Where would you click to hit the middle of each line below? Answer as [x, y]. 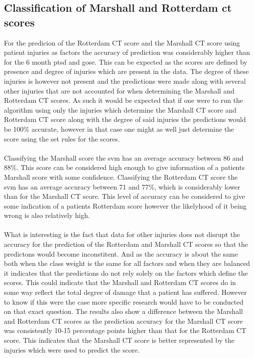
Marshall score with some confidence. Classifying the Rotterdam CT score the [121, 177]
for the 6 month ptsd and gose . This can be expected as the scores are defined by [126, 61]
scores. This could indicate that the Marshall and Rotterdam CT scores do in [120, 282]
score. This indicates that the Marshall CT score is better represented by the [119, 340]
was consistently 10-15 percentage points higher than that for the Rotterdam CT [125, 330]
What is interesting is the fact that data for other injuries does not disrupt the [122, 234]
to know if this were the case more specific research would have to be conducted [124, 301]
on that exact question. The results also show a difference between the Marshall [124, 311]
